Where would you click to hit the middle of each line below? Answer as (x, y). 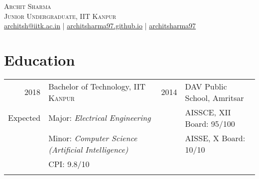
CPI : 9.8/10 (69, 164)
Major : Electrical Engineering (100, 118)
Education (40, 59)
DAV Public (206, 86)
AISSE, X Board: (215, 138)
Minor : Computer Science (93, 138)
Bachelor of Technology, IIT (97, 86)
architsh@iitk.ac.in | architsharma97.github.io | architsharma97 (100, 26)
